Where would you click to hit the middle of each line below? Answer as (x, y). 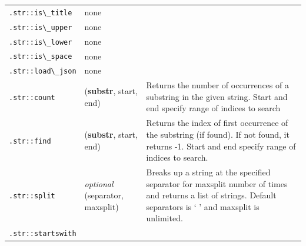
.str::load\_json (43, 72)
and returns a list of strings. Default (211, 195)
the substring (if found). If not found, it (218, 134)
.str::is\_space (41, 57)
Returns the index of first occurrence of (217, 123)
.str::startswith (43, 234)
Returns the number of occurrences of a (217, 85)
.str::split (32, 196)
